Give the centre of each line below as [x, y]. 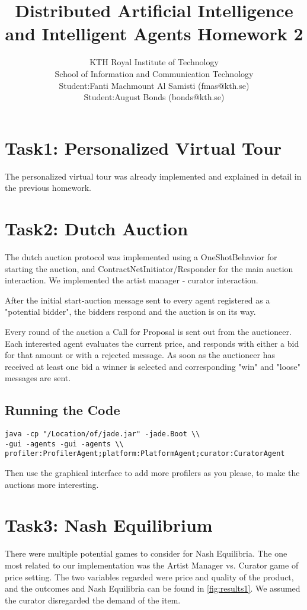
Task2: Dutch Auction [97, 228]
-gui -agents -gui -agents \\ [64, 444]
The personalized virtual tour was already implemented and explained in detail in [153, 176]
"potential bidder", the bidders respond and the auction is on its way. [130, 312]
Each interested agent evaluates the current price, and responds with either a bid [152, 343]
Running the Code [63, 410]
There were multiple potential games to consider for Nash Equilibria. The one [146, 553]
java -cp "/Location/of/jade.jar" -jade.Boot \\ [103, 434]
